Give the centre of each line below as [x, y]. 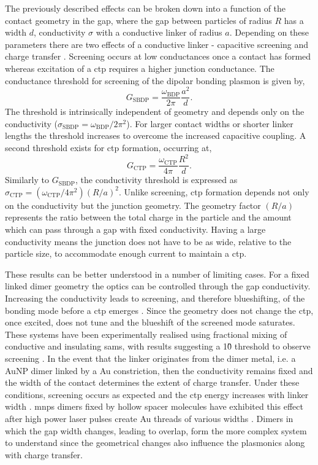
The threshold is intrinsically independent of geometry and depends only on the [155, 111]
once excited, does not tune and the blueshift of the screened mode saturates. [150, 322]
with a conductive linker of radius [159, 32]
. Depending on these [269, 32]
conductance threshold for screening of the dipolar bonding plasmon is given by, [155, 80]
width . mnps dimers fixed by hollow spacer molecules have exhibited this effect [154, 406]
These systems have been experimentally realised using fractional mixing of [146, 334]
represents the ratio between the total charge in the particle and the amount [148, 217]
